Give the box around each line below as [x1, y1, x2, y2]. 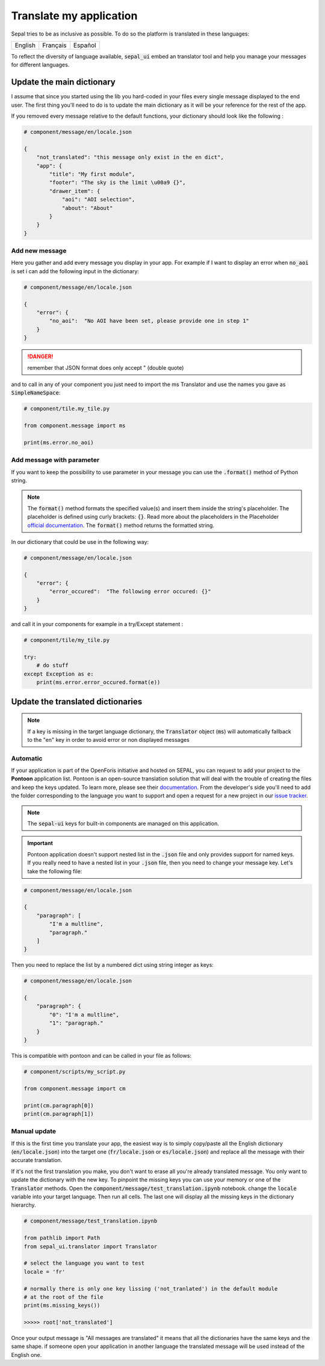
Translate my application [11, 9, 138, 22]
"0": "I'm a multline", [49, 1011, 120, 1018]
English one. [11, 1351, 42, 1358]
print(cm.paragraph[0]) [23, 1102, 94, 1109]
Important [27, 840, 54, 847]
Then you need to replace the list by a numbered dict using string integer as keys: [11, 961, 214, 969]
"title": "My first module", [49, 171, 135, 177]
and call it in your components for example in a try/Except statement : [11, 621, 184, 628]
